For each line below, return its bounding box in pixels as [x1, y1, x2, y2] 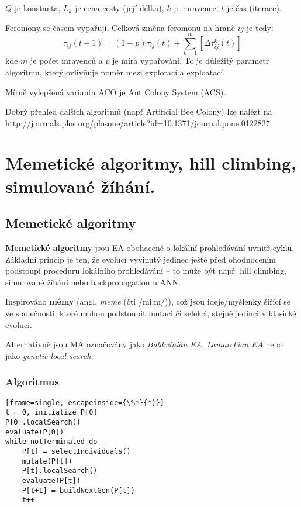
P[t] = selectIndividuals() [22, 447, 131, 456]
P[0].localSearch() [5, 418, 81, 426]
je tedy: [246, 21, 274, 33]
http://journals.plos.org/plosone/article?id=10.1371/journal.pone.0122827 [5, 116, 270, 129]
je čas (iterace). [226, 2, 282, 13]
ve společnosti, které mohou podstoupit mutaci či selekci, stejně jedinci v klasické [5, 307, 296, 319]
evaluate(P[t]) [22, 476, 81, 485]
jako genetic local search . [5, 349, 94, 361]
